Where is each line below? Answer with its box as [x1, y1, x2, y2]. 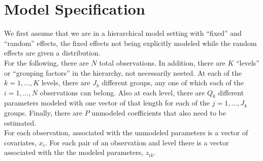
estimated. [4, 117, 37, 128]
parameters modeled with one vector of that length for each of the [4, 97, 210, 108]
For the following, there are [4, 57, 89, 68]
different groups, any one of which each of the [102, 77, 244, 88]
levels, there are [41, 77, 90, 88]
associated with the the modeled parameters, [4, 147, 144, 157]
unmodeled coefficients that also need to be [91, 108, 226, 118]
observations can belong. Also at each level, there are [40, 87, 205, 97]
